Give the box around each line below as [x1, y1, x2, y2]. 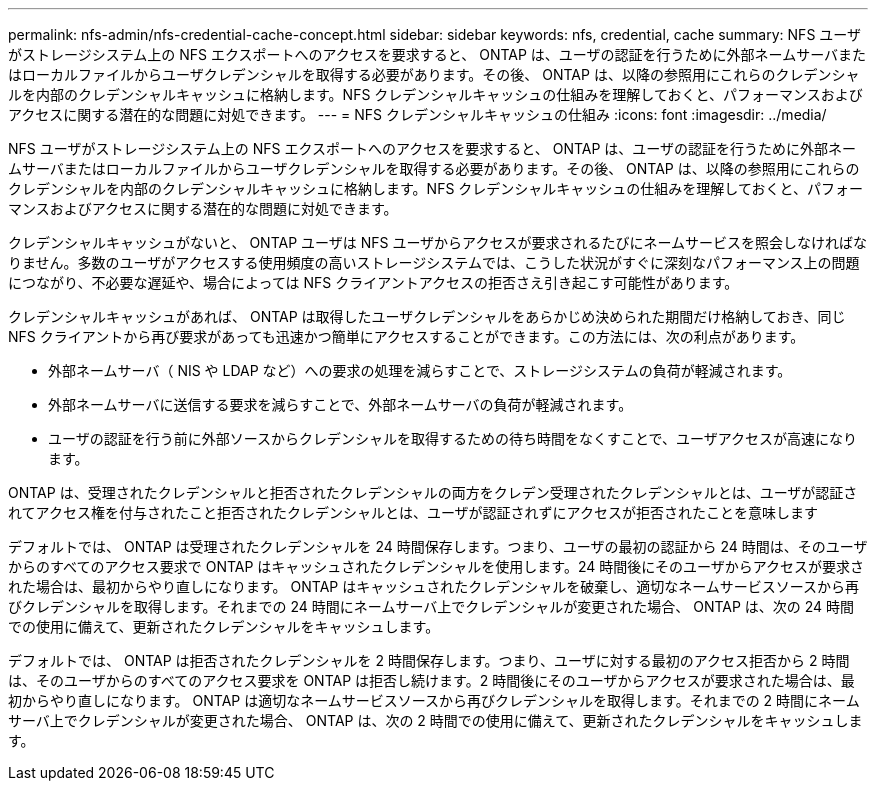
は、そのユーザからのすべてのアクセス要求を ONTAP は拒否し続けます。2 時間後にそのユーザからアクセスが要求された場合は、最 [8, 672, 855, 689]
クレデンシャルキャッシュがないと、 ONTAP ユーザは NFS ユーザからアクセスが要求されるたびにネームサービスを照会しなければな [8, 234, 868, 251]
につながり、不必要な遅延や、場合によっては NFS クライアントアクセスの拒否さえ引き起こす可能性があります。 [8, 274, 739, 291]
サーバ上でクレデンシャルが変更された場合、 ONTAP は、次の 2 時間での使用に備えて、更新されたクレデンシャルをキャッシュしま [8, 712, 863, 729]
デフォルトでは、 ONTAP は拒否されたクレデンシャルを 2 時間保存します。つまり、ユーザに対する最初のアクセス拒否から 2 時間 [8, 652, 850, 669]
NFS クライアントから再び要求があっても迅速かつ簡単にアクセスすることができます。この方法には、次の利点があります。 [8, 328, 805, 345]
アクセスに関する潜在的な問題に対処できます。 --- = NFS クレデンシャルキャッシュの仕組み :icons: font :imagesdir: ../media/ [8, 106, 827, 123]
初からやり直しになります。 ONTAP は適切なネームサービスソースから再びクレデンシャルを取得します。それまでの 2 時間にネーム [8, 692, 860, 709]
